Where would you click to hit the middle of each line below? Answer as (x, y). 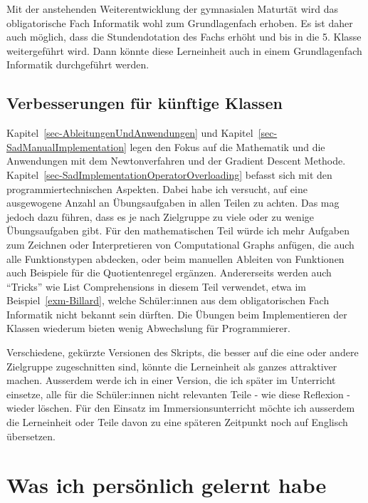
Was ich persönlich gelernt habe (167, 485)
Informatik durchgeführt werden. (78, 64)
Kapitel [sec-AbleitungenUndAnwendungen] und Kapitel (130, 133)
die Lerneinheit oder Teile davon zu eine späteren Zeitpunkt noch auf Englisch (177, 422)
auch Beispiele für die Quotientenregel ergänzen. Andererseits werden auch (169, 273)
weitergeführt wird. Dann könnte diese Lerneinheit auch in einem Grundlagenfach (184, 50)
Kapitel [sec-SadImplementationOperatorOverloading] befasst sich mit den (169, 174)
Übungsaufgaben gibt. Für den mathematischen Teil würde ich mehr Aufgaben (178, 230)
